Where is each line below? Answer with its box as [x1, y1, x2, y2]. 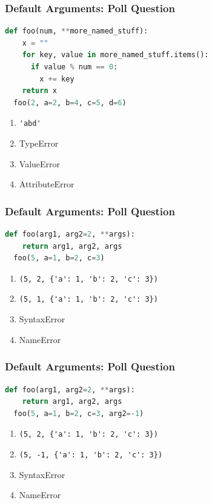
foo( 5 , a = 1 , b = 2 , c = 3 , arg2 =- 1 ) [13, 409, 144, 418]
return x [22, 86, 57, 95]
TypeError [19, 137, 59, 150]
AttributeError [19, 178, 75, 190]
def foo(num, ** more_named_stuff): [5, 27, 148, 36]
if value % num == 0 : [30, 63, 118, 71]
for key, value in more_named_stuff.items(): [22, 50, 209, 60]
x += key [39, 74, 75, 83]
